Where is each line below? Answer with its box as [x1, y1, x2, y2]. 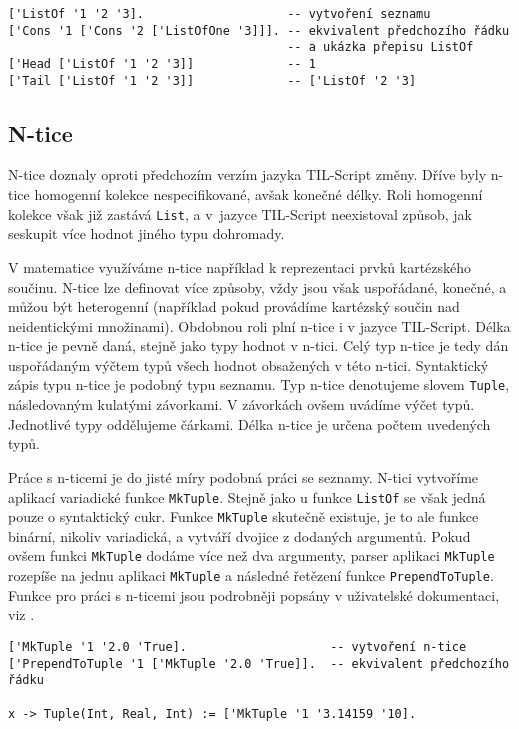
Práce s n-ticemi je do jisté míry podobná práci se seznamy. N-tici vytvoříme [8, 466, 479, 487]
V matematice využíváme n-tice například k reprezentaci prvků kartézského [8, 256, 472, 277]
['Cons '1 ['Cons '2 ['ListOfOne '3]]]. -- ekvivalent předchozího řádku [8, 23, 510, 38]
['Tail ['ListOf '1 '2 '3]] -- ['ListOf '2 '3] [8, 73, 417, 88]
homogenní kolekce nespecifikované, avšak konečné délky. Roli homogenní [34, 184, 483, 205]
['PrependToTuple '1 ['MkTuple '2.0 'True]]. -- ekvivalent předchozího [8, 656, 510, 671]
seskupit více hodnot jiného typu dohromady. [8, 223, 285, 244]
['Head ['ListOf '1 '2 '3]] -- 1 [8, 56, 316, 71]
